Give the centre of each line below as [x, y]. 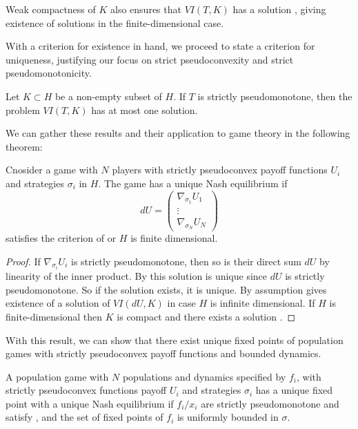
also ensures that [146, 9]
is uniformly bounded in [228, 417]
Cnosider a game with [52, 170]
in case [181, 303]
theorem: [24, 146]
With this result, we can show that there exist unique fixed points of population [175, 340]
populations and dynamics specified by [204, 376]
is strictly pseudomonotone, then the [275, 96]
